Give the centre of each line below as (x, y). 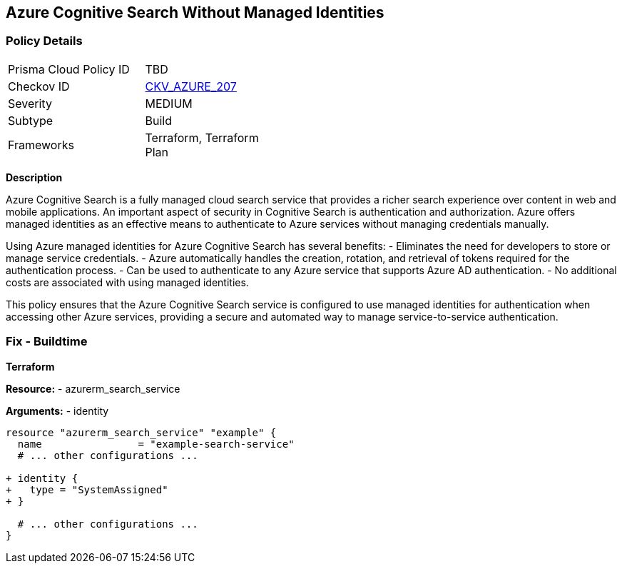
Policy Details (44, 41)
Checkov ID (39, 86)
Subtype (31, 120)
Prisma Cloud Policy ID (69, 69)
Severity (30, 103)
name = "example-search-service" (156, 444)
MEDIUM (169, 103)
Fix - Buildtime (47, 342)
